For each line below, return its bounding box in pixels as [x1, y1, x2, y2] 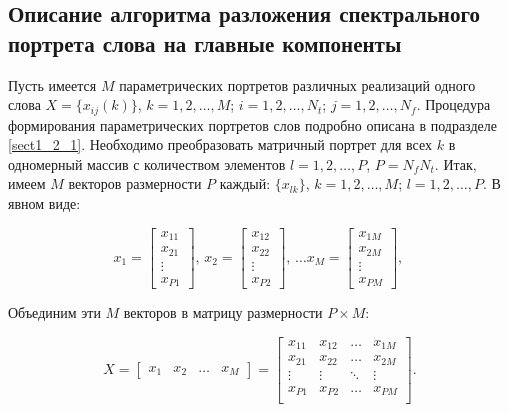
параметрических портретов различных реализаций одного [119, 74, 476, 95]
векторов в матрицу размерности [123, 302, 323, 323]
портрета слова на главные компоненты [8, 27, 402, 58]
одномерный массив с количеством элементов [8, 153, 286, 174]
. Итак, [434, 153, 477, 174]
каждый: [219, 173, 271, 194]
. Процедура [416, 94, 491, 115]
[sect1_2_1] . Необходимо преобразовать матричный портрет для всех [8, 134, 433, 155]
